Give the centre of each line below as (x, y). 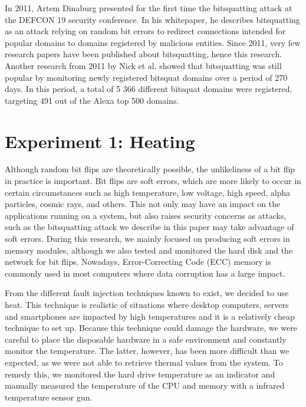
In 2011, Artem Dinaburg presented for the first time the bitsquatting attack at (149, 8)
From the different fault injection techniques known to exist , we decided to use (147, 293)
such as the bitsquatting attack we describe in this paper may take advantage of (149, 227)
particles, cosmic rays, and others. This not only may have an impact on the (143, 204)
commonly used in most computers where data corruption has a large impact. (145, 273)
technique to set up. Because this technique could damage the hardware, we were (151, 328)
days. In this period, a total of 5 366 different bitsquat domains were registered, (149, 89)
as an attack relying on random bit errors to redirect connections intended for (145, 31)
